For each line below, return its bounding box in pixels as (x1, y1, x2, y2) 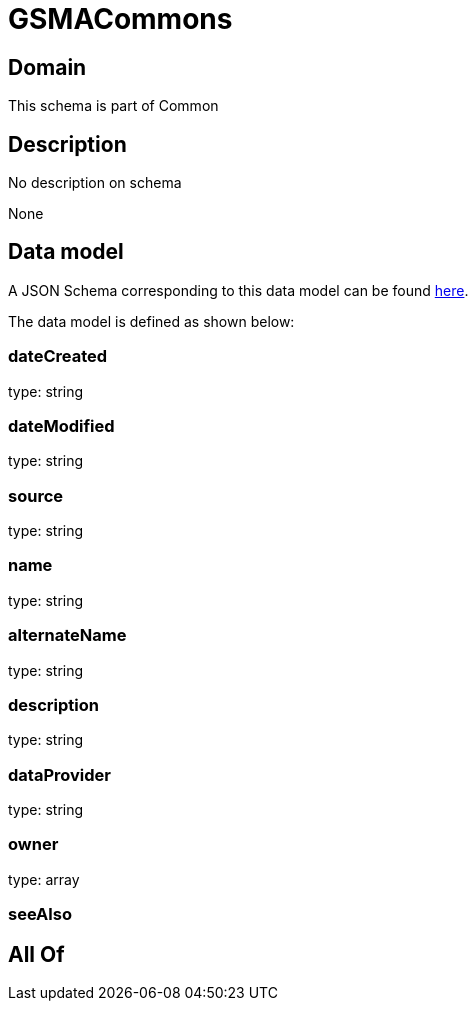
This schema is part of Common (8, 97, 219, 115)
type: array (8, 870, 80, 888)
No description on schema (8, 174, 182, 192)
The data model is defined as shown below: (8, 312, 295, 330)
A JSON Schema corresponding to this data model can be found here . (8, 281, 469, 299)
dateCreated (8, 346, 108, 367)
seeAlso (8, 904, 72, 925)
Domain (8, 54, 87, 80)
